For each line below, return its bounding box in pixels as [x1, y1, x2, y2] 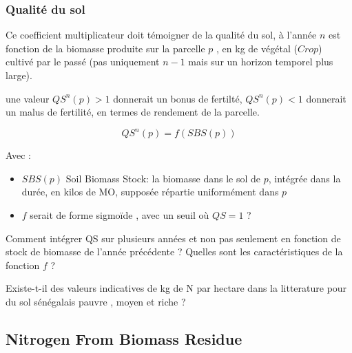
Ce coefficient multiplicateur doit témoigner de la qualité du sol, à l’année [6, 28, 317, 42]
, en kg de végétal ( [216, 41, 298, 55]
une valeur [6, 91, 50, 105]
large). [6, 68, 32, 82]
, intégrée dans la [268, 171, 341, 185]
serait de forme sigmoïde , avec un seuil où [30, 208, 209, 222]
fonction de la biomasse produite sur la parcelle [6, 41, 205, 55]
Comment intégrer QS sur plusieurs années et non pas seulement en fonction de [6, 231, 341, 245]
